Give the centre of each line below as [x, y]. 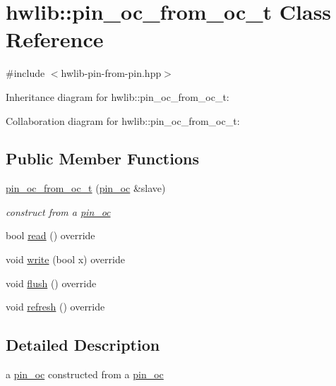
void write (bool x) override [65, 259]
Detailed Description [83, 345]
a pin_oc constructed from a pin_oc [85, 374]
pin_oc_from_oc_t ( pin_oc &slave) [86, 188]
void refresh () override [55, 307]
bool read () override [50, 235]
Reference [55, 39]
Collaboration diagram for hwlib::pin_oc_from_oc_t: [123, 120]
